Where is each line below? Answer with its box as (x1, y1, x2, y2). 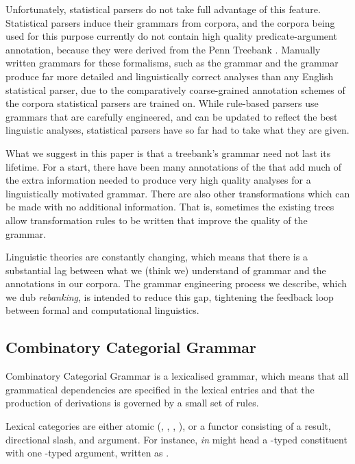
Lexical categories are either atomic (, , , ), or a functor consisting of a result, (5, 419, 331, 433)
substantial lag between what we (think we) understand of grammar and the (5, 262, 326, 277)
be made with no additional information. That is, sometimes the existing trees (5, 199, 334, 214)
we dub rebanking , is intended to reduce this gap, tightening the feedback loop (5, 289, 334, 304)
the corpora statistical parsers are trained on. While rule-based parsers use (5, 96, 319, 110)
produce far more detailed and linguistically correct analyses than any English (5, 69, 334, 83)
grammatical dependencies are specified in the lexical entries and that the (5, 382, 315, 396)
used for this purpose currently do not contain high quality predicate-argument (5, 29, 337, 43)
